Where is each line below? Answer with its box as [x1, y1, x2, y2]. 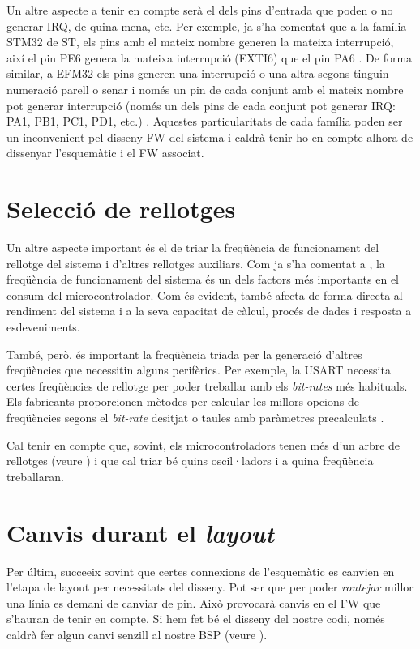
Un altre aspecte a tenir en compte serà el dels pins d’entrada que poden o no [6, 2, 393, 18]
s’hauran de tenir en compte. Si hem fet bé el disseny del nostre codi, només [6, 610, 385, 627]
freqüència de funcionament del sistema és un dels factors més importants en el [6, 271, 399, 288]
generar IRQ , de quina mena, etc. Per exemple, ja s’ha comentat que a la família [6, 17, 407, 34]
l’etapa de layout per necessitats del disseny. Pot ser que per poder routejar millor [6, 579, 414, 596]
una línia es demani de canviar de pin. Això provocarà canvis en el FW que [6, 594, 381, 611]
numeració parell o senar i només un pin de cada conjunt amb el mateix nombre [6, 80, 404, 97]
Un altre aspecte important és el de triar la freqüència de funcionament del [6, 239, 379, 256]
